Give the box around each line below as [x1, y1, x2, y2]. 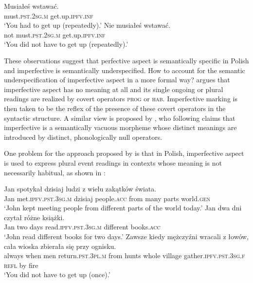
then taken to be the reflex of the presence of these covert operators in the [4, 103, 226, 113]
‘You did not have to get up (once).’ [4, 269, 110, 280]
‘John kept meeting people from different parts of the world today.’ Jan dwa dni [4, 203, 242, 213]
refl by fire [4, 260, 38, 270]
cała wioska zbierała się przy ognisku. [4, 241, 116, 251]
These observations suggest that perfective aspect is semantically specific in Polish [4, 55, 249, 65]
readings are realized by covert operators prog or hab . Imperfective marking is [4, 94, 237, 104]
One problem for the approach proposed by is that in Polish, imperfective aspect [4, 148, 244, 158]
